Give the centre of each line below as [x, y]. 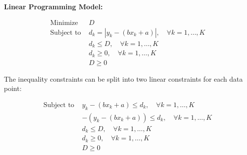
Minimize [64, 23]
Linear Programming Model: [54, 6]
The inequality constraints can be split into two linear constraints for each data [123, 78]
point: [13, 88]
